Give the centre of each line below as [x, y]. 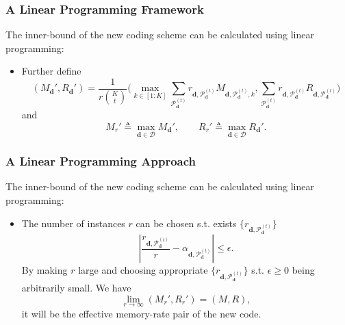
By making [44, 270]
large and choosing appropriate [143, 270]
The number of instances [73, 223]
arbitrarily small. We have [76, 288]
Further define [51, 71]
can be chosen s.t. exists [186, 223]
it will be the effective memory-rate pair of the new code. [141, 313]
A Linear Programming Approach [101, 161]
